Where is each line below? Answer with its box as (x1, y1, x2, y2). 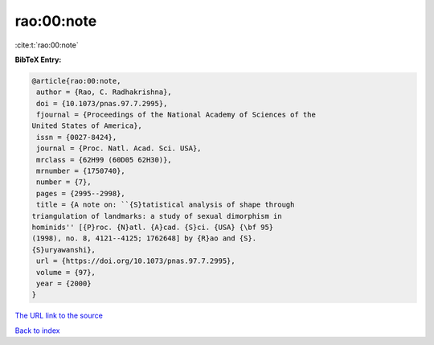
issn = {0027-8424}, (36, 133, 117, 142)
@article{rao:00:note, (31, 76, 121, 85)
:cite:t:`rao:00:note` (14, 40, 80, 50)
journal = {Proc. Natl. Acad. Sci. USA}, (36, 144, 202, 153)
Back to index (14, 326, 60, 335)
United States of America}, (31, 121, 142, 130)
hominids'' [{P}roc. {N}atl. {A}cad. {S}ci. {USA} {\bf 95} (31, 223, 274, 232)
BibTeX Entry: (14, 55, 62, 64)
